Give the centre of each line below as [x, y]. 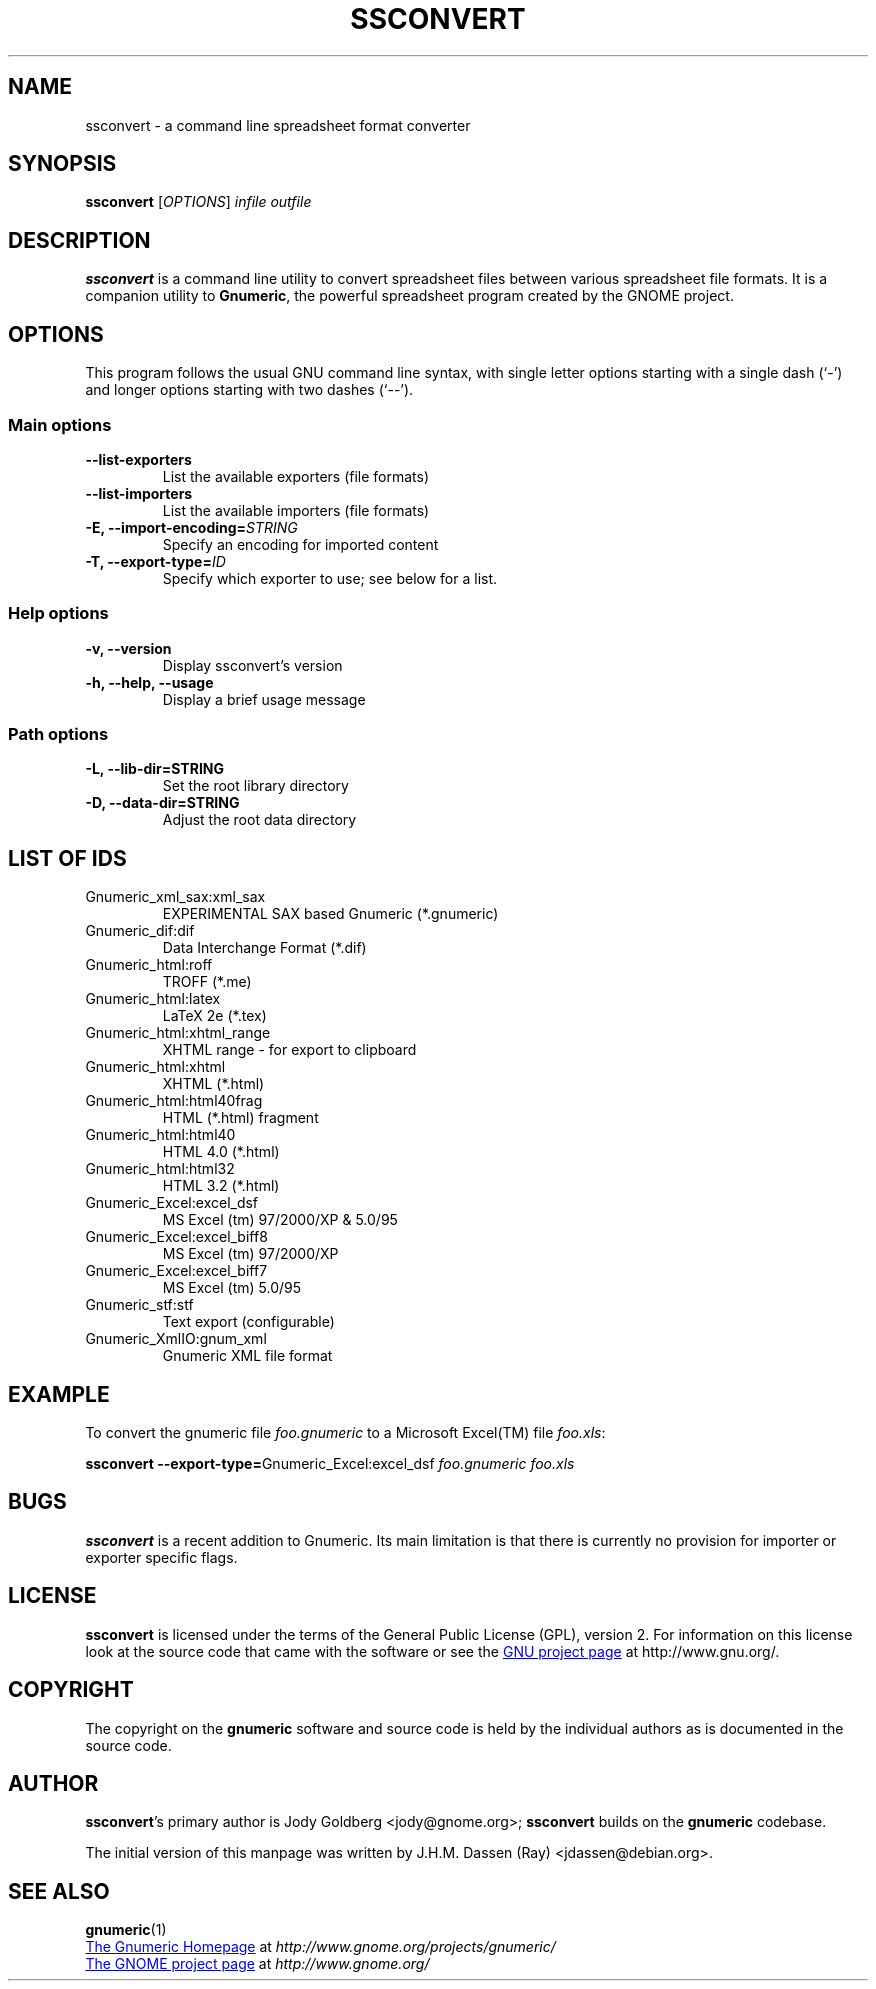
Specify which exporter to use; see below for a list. [330, 578]
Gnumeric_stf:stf [139, 1305]
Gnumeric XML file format [247, 1356]
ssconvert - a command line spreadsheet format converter [278, 125]
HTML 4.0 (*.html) [221, 1152]
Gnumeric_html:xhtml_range [178, 1033]
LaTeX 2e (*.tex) [214, 1016]
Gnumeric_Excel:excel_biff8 [176, 1237]
